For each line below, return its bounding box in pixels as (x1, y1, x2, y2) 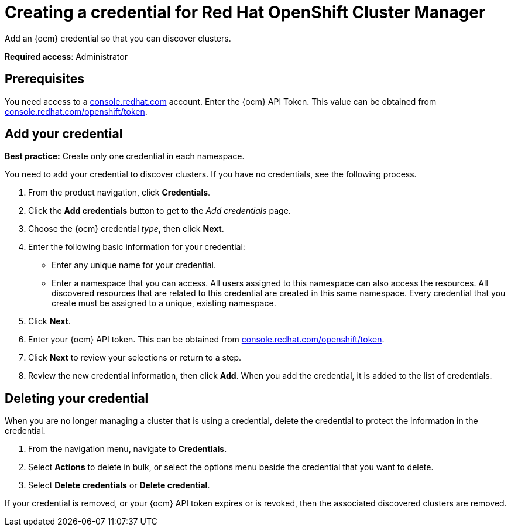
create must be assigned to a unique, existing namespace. (52, 298, 276, 309)
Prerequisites (5, 71, 84, 87)
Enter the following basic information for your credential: (28, 242, 245, 252)
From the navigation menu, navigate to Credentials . (28, 444, 227, 454)
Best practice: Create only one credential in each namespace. (5, 151, 245, 162)
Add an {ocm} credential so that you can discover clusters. (5, 33, 231, 43)
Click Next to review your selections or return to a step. (28, 352, 242, 363)
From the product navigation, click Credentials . (28, 187, 211, 198)
